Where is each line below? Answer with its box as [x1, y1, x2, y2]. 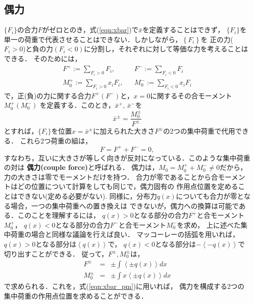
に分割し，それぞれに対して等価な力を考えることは [84, 44, 248, 54]
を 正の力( [201, 34, 233, 44]
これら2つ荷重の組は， [20, 135, 92, 145]
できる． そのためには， [4, 53, 82, 63]
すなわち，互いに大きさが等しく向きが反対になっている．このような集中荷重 [4, 152, 251, 163]
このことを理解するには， [17, 210, 100, 220]
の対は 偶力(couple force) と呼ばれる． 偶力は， [4, 162, 159, 172]
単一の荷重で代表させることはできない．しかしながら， [4, 34, 182, 44]
